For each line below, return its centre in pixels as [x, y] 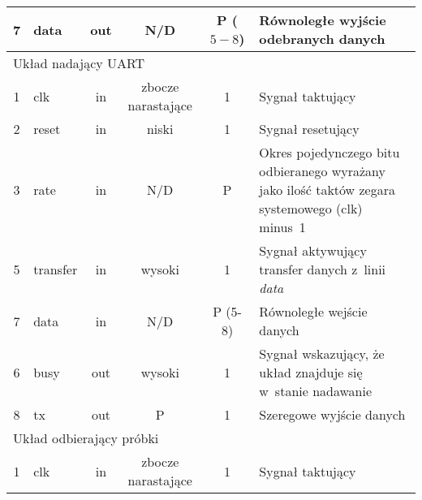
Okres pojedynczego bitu [329, 152]
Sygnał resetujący [309, 129]
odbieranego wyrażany [322, 171]
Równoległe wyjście [323, 20]
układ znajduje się [311, 372]
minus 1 [282, 227]
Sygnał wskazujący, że [322, 353]
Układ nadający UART [79, 63]
